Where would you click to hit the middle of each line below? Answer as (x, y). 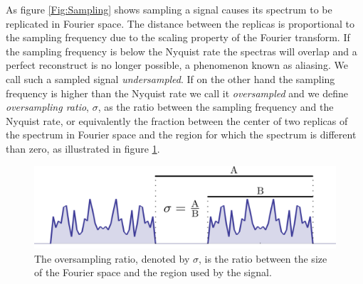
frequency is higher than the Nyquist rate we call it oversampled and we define (177, 93)
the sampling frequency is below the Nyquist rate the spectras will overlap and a (181, 51)
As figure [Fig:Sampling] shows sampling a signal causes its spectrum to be (169, 9)
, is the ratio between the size (263, 258)
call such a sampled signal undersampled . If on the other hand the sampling (170, 78)
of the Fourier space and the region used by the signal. (153, 272)
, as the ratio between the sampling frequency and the (216, 107)
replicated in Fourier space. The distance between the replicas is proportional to (180, 23)
